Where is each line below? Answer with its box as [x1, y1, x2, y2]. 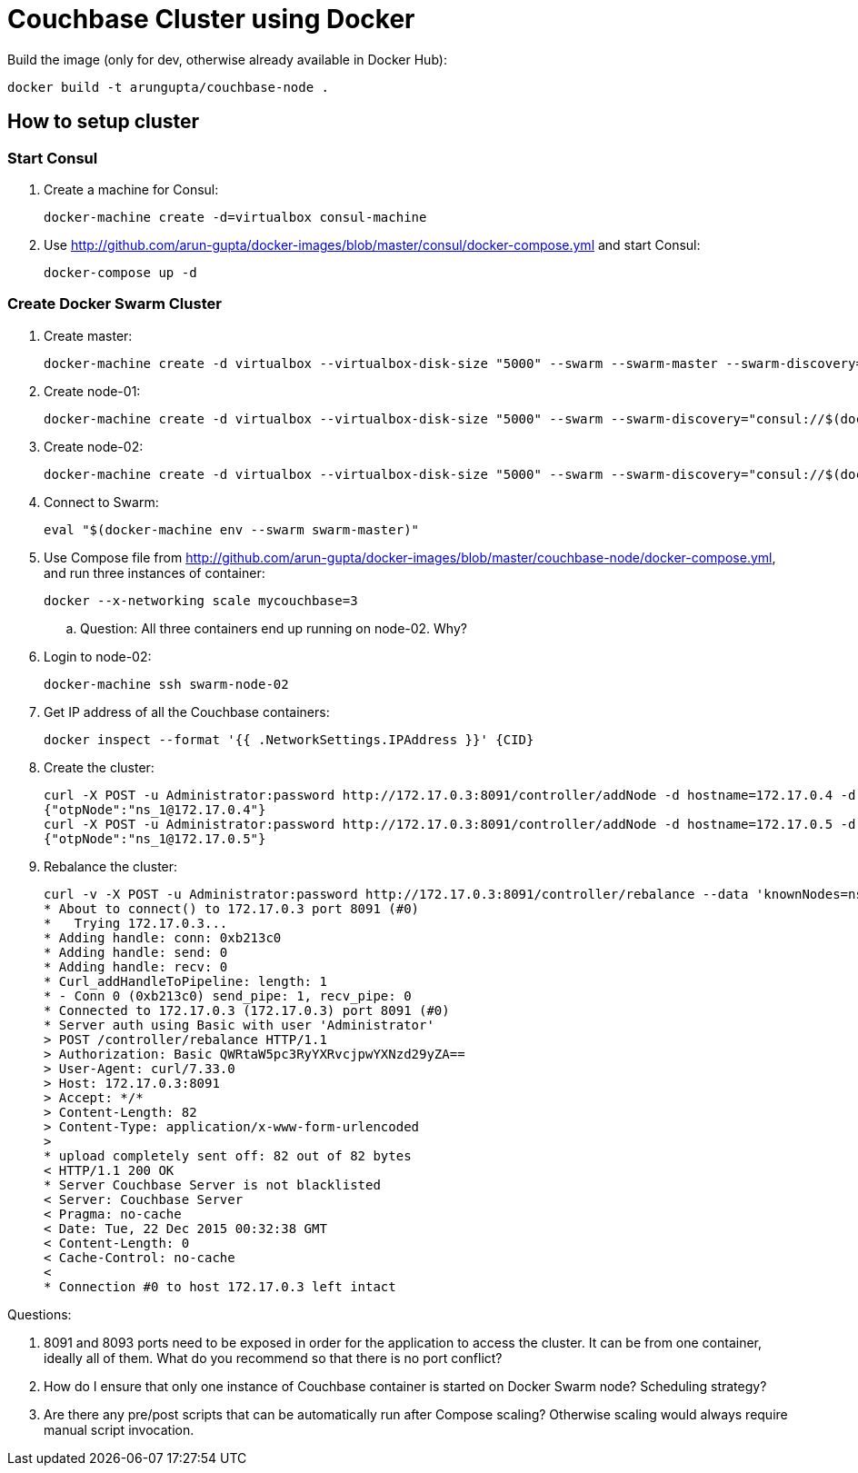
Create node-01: [44, 383, 141, 399]
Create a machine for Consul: [44, 181, 219, 197]
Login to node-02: [44, 648, 152, 664]
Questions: [7, 1306, 72, 1322]
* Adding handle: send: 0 [44, 944, 228, 960]
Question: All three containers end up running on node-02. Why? [80, 620, 467, 636]
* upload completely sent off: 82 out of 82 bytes [44, 1148, 412, 1163]
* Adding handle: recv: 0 [44, 959, 228, 974]
